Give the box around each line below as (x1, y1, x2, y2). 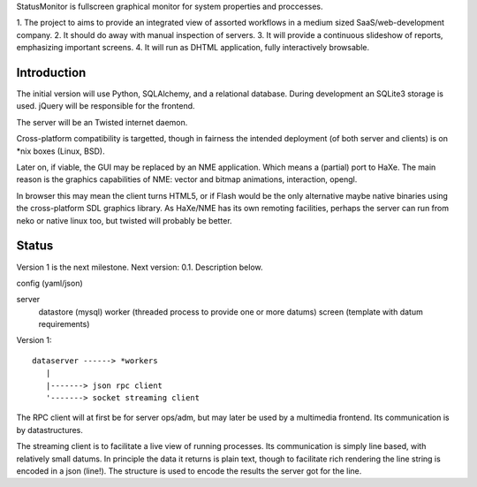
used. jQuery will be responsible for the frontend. (16, 101, 195, 111)
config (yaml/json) (16, 278, 83, 288)
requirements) (38, 319, 90, 330)
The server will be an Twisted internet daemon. (16, 117, 188, 127)
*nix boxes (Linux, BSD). (16, 146, 105, 156)
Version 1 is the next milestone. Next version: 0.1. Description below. (16, 262, 264, 272)
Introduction (16, 65, 87, 80)
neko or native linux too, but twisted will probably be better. (16, 215, 233, 225)
